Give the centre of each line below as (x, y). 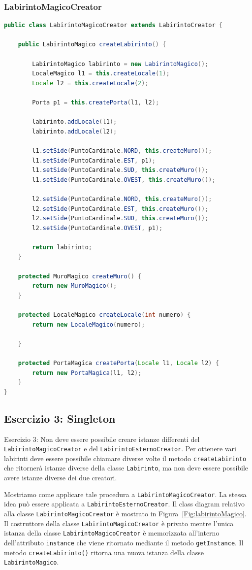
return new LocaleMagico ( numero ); (89, 324)
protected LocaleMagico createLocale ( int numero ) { (104, 315)
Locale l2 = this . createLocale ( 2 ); (90, 83)
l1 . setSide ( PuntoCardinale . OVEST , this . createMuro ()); (124, 180)
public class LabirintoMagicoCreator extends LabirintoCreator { (113, 25)
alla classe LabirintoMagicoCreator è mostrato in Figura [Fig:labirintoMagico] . (125, 514)
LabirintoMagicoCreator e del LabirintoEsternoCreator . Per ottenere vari (120, 449)
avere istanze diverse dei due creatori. (61, 478)
